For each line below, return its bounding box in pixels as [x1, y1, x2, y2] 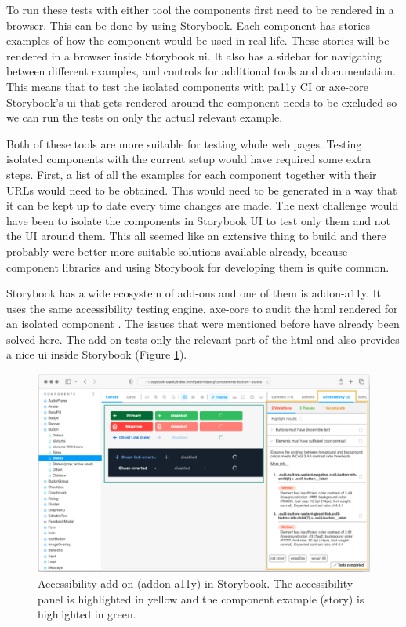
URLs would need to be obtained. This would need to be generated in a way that [6, 181, 397, 198]
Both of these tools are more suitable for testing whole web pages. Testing [6, 135, 362, 151]
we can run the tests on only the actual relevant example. [6, 109, 283, 126]
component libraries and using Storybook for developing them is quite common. [6, 258, 390, 275]
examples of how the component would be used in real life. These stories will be [6, 32, 390, 49]
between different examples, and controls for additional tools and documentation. [6, 63, 396, 79]
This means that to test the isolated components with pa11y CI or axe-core [6, 78, 369, 94]
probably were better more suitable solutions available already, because [6, 242, 348, 259]
